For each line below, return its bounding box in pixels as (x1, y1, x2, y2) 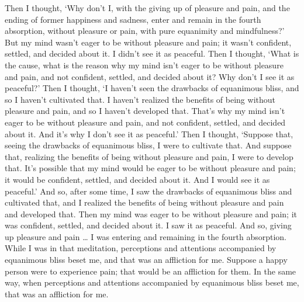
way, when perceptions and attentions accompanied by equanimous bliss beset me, (5, 276, 299, 289)
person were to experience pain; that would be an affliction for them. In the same (5, 265, 296, 277)
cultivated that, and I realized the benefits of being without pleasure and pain (5, 196, 284, 209)
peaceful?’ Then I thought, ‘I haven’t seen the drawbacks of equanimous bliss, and (5, 82, 299, 94)
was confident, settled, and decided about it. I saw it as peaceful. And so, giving (5, 219, 292, 231)
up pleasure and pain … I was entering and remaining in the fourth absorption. (5, 230, 286, 242)
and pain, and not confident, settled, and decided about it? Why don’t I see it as (5, 70, 295, 82)
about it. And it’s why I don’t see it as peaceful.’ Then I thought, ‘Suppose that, (5, 127, 293, 140)
